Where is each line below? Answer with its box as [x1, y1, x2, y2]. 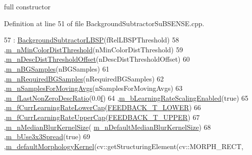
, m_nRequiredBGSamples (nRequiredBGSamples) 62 [4, 73, 164, 83]
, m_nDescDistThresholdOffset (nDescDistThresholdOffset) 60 [4, 54, 190, 64]
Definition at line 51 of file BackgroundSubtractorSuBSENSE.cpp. [4, 18, 204, 28]
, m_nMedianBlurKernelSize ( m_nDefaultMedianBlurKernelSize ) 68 [4, 121, 211, 132]
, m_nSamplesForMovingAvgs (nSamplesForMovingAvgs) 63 [4, 83, 183, 93]
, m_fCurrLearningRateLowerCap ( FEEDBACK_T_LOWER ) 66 [4, 102, 201, 113]
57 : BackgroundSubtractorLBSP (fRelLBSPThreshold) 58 [4, 35, 179, 45]
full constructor [4, 1, 50, 11]
